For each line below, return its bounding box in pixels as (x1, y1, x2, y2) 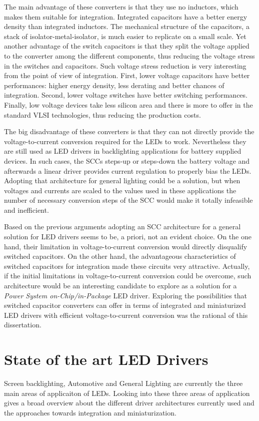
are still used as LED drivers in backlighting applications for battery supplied (4, 146, 241, 156)
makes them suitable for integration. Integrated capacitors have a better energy (4, 11, 247, 22)
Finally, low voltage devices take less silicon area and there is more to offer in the (4, 99, 253, 110)
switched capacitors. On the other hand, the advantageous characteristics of (4, 251, 236, 261)
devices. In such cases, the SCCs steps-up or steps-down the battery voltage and (4, 155, 250, 166)
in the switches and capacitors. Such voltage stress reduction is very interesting (4, 60, 246, 71)
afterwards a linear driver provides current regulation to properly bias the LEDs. (4, 165, 251, 176)
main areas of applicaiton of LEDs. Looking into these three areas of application (4, 387, 250, 398)
